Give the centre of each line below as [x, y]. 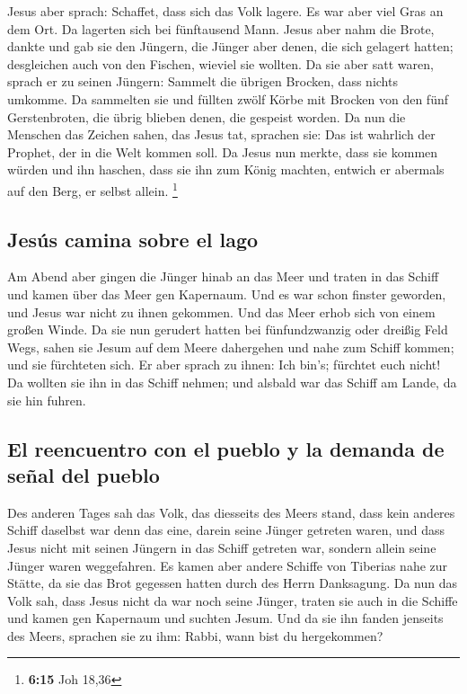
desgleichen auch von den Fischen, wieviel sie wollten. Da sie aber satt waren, [220, 63]
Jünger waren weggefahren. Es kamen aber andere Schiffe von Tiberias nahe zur [228, 565]
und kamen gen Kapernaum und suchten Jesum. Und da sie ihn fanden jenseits [225, 618]
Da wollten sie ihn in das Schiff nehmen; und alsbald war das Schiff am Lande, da [232, 382]
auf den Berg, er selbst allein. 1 [93, 189]
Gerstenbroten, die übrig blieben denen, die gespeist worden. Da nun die [207, 116]
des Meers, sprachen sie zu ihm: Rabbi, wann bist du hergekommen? [195, 635]
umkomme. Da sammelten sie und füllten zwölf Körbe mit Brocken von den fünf [228, 98]
